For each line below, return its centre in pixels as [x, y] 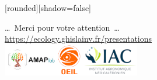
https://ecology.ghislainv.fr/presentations [78, 39]
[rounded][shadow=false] [48, 8]
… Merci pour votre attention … [62, 27]
